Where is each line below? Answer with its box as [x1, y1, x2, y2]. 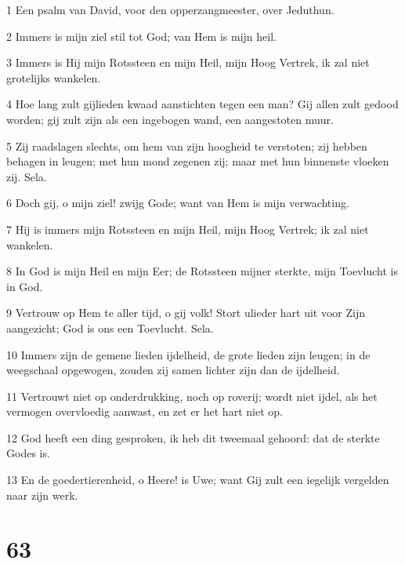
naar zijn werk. [6, 486, 78, 503]
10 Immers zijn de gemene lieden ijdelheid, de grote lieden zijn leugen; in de [6, 346, 371, 362]
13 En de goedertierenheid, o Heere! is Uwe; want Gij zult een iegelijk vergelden [6, 471, 389, 488]
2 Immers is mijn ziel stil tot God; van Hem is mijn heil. [6, 27, 277, 44]
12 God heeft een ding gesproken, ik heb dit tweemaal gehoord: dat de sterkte [6, 429, 380, 446]
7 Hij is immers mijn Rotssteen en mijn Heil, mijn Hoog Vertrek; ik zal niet [6, 220, 369, 237]
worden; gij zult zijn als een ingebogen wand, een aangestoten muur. [6, 111, 334, 127]
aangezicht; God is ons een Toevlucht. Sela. [6, 319, 214, 336]
